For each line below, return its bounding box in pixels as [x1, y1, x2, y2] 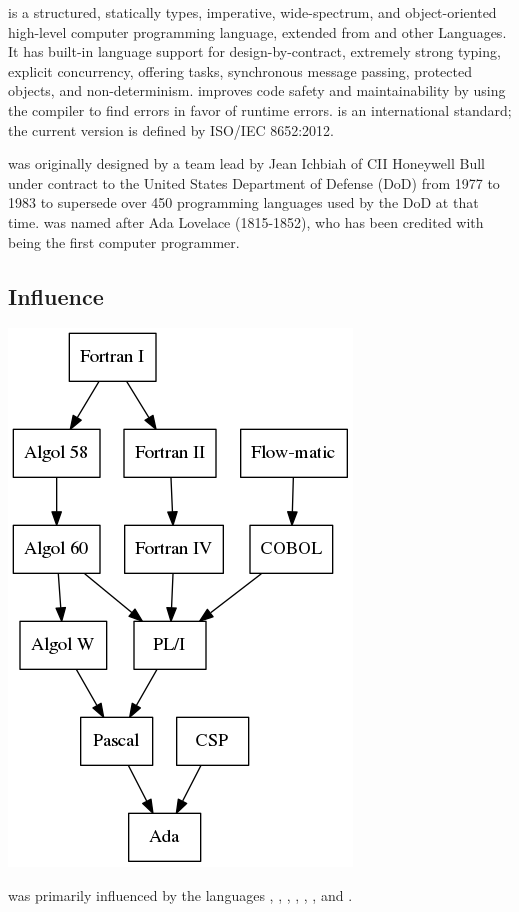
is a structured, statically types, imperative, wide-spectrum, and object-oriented [8, 2, 497, 22]
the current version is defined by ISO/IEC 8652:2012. [8, 119, 334, 140]
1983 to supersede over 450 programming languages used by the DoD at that [8, 192, 479, 213]
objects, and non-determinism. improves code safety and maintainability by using [8, 80, 506, 101]
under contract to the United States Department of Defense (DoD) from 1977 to [8, 172, 500, 193]
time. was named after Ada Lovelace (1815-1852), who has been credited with [8, 211, 484, 232]
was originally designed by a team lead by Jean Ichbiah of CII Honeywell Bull [8, 153, 485, 174]
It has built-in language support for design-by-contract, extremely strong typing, [8, 41, 501, 62]
